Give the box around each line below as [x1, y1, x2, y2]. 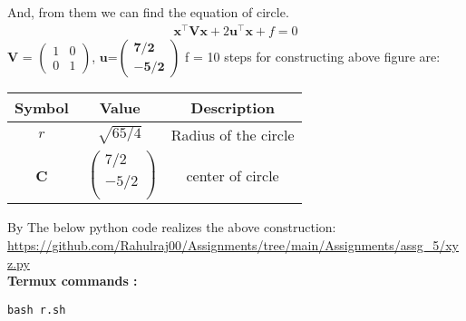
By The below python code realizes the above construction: [7, 218, 336, 237]
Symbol [15, 96, 69, 118]
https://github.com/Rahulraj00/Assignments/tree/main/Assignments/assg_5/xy [7, 236, 459, 254]
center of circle [186, 164, 279, 186]
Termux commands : [7, 271, 138, 290]
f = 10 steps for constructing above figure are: [185, 46, 441, 65]
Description [190, 96, 275, 118]
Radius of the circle [170, 123, 295, 145]
